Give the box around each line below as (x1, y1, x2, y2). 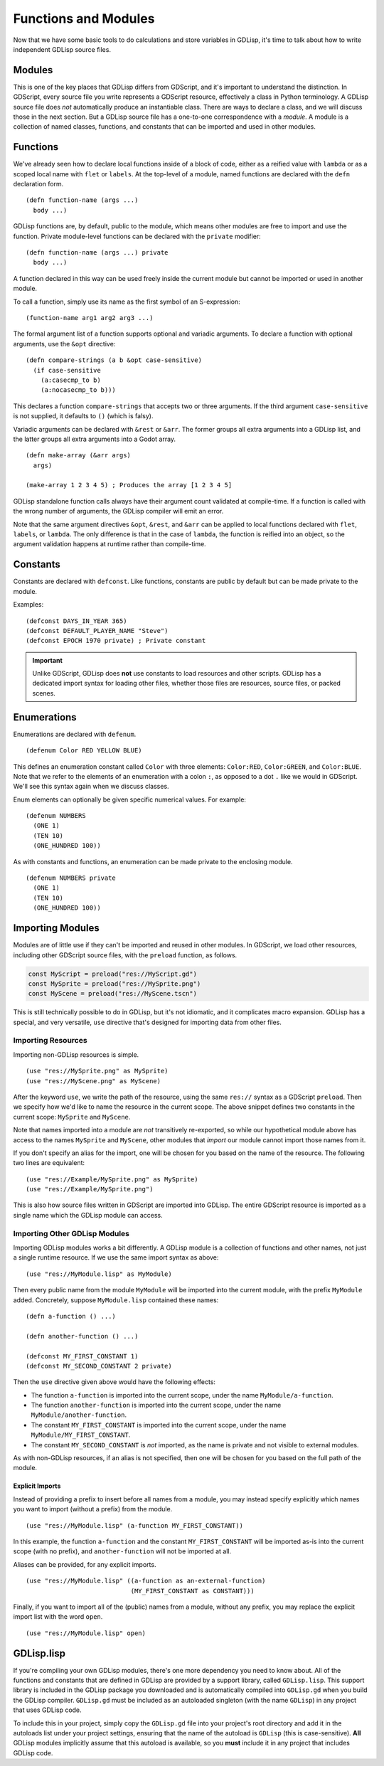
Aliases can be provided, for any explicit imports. (13, 1560, 156, 1568)
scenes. (32, 688, 56, 697)
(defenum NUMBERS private (26, 874, 117, 882)
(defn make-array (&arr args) (26, 452, 132, 459)
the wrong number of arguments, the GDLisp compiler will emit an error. (13, 507, 224, 516)
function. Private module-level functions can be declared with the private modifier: (13, 232, 261, 240)
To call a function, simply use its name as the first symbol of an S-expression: (13, 297, 241, 306)
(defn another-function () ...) (26, 1332, 139, 1340)
